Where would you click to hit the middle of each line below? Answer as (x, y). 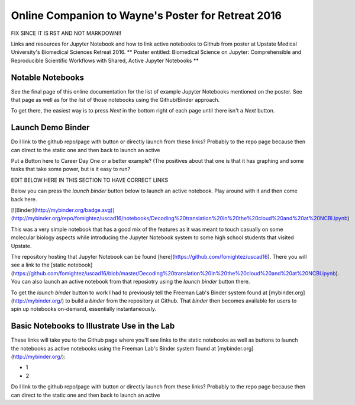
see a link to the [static (38, 265)
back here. (24, 199)
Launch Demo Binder (50, 128)
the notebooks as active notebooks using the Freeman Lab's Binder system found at (113, 348)
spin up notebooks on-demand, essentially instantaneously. (84, 309)
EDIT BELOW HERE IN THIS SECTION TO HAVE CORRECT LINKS (90, 180)
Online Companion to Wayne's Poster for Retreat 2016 (146, 15)
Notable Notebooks (48, 77)
